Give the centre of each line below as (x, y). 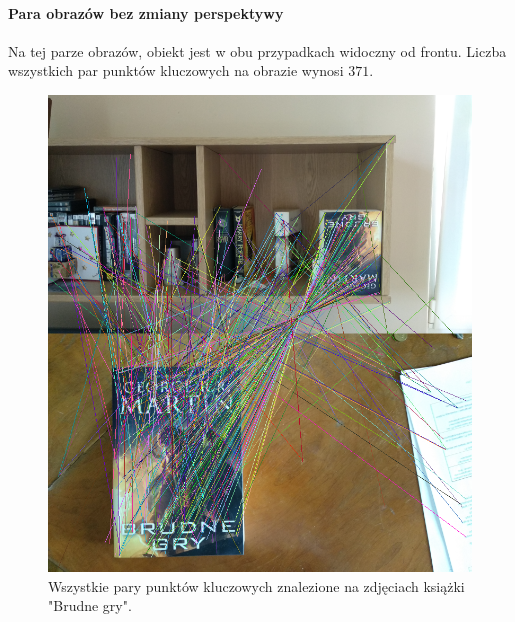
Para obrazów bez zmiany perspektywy (146, 12)
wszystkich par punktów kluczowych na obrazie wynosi (176, 70)
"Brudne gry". (90, 605)
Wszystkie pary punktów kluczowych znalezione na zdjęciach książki (256, 585)
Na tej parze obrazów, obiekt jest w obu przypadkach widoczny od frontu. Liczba (257, 50)
